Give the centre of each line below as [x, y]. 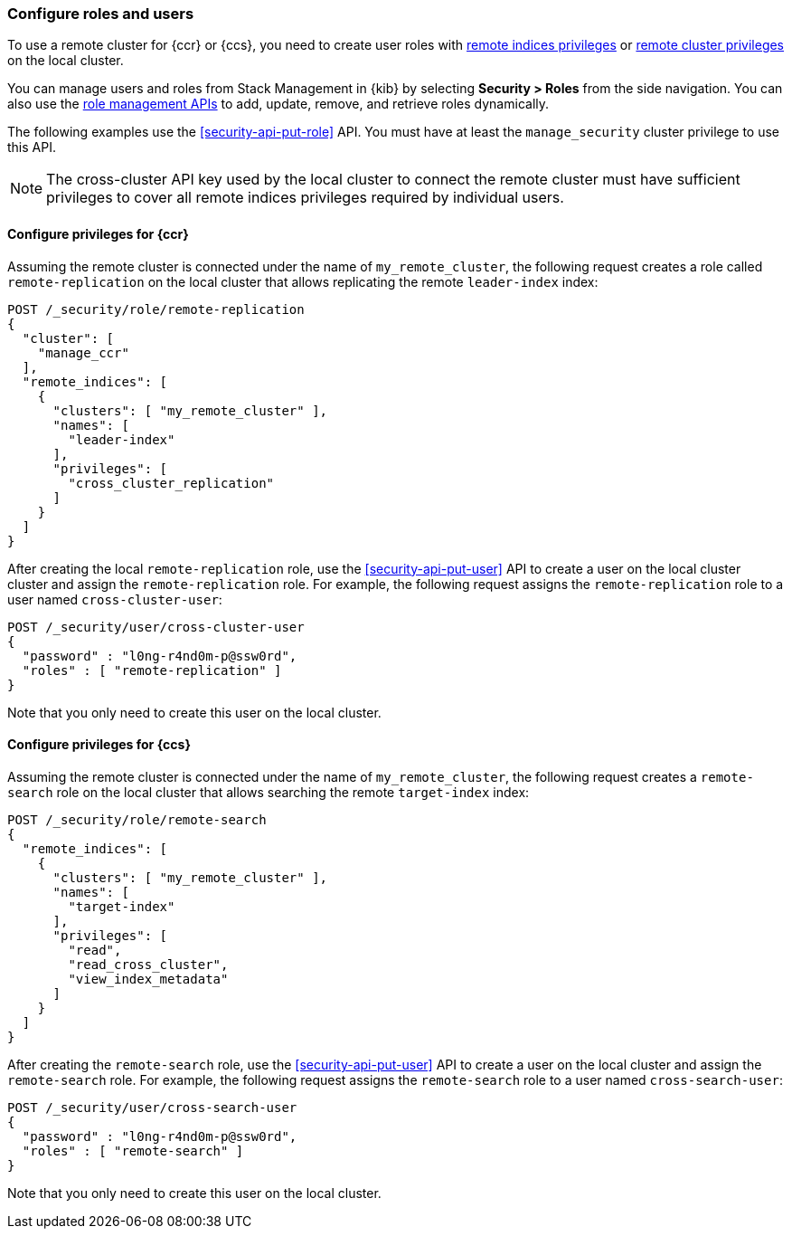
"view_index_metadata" [148, 979]
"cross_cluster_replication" [171, 483]
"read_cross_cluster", [148, 964]
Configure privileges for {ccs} [99, 745]
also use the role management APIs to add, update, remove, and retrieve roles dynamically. [278, 104]
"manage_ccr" [83, 352]
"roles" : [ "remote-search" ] [133, 1150]
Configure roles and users [101, 14]
